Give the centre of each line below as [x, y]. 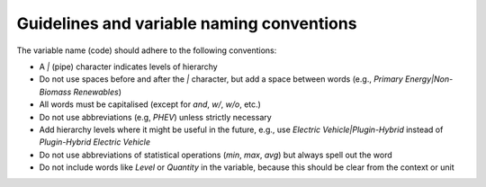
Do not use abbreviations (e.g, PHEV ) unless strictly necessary [155, 117]
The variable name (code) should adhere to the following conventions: [147, 50]
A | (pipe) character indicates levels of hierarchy [128, 67]
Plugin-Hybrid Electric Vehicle [95, 142]
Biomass [55, 92]
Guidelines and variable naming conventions [187, 23]
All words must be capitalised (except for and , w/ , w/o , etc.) [150, 104]
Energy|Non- [429, 79]
